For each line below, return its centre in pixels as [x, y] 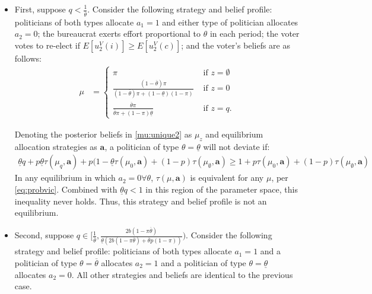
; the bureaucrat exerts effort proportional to [119, 33]
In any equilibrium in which [65, 178]
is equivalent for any [227, 178]
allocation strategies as [56, 146]
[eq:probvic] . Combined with [66, 189]
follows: [28, 58]
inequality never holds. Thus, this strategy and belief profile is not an [141, 201]
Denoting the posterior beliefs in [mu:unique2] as [103, 134]
